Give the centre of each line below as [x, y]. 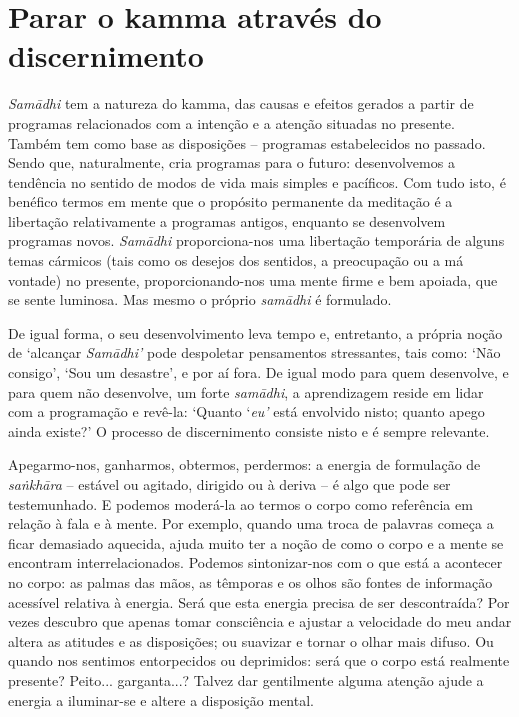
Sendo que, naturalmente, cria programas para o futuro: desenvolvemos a [231, 162]
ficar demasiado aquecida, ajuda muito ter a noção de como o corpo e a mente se [256, 542]
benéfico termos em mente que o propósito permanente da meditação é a [230, 201]
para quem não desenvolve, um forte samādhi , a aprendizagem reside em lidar [246, 391]
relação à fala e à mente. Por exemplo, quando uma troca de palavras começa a [251, 523]
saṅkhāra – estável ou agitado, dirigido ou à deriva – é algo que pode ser [229, 484]
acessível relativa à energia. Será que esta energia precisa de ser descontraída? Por [259, 601]
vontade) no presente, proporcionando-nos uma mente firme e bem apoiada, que [253, 279]
